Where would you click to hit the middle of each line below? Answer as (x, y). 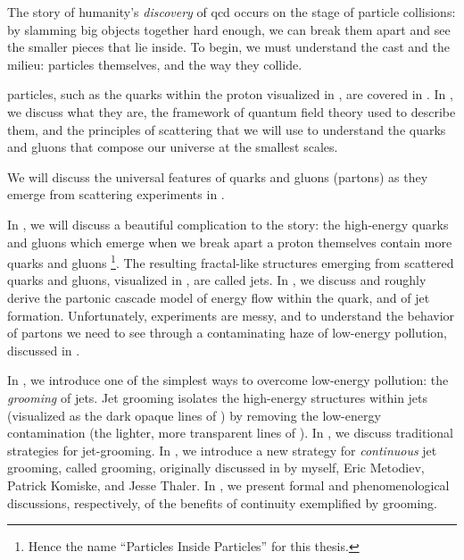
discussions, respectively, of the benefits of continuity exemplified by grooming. (223, 502)
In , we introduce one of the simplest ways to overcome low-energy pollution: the (228, 380)
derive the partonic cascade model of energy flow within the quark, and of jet (219, 297)
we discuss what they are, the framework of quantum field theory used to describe (232, 111)
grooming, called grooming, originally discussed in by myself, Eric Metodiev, (216, 468)
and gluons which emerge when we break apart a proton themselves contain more (230, 242)
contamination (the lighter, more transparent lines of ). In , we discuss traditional (230, 433)
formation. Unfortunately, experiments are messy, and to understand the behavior (231, 315)
